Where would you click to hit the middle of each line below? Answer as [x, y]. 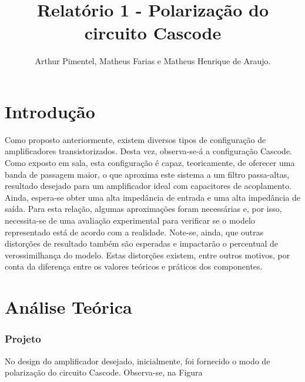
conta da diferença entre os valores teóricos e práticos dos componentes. [134, 266]
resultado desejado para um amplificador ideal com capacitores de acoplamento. [148, 186]
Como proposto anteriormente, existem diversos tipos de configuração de [135, 139]
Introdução [50, 111]
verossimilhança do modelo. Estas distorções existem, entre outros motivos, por [148, 255]
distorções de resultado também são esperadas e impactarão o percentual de [141, 243]
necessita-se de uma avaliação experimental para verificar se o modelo [130, 220]
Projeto [23, 339]
